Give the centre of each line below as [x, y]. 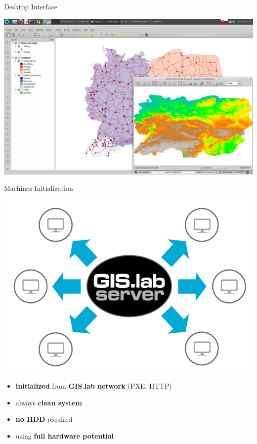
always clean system [49, 402]
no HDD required [44, 419]
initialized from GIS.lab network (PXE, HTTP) [94, 386]
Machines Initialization [39, 188]
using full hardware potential [64, 435]
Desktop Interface [31, 6]
